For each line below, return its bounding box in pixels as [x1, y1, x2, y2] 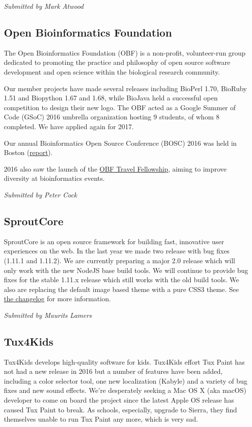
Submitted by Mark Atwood [4, 1, 84, 11]
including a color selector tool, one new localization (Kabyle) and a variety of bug [4, 375, 248, 386]
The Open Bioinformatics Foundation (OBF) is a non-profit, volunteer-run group [4, 47, 246, 58]
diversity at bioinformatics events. [4, 173, 105, 183]
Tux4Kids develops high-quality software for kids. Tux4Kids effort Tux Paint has [4, 356, 245, 367]
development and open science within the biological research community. [4, 66, 220, 77]
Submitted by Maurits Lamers [4, 310, 92, 320]
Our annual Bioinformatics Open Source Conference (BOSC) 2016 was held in [4, 137, 237, 148]
